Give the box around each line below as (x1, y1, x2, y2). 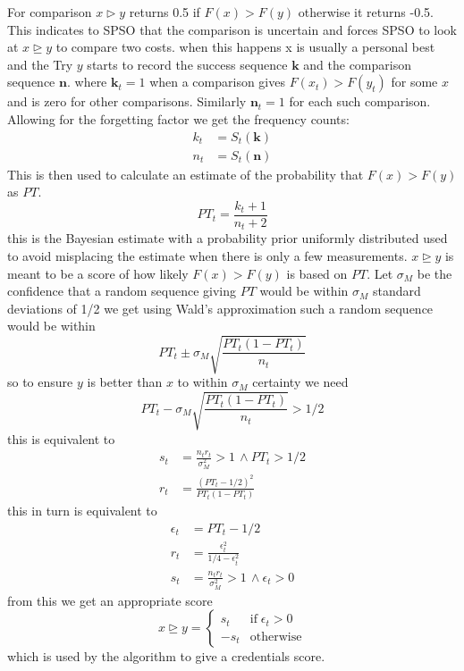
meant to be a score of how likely (7, 264, 189, 282)
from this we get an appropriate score (7, 591, 213, 609)
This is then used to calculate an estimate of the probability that (7, 164, 364, 183)
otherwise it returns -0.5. (298, 3, 434, 21)
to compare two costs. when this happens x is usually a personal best (55, 38, 435, 56)
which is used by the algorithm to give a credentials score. (7, 647, 325, 666)
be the (417, 264, 452, 282)
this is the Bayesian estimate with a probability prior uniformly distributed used (7, 229, 448, 247)
